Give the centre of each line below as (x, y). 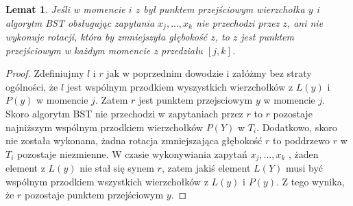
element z (25, 168)
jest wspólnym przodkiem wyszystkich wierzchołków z (180, 86)
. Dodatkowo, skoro (297, 127)
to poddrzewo (301, 140)
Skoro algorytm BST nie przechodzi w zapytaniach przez (124, 114)
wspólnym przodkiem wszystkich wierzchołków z (107, 181)
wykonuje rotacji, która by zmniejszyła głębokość (107, 37)
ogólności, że (32, 86)
